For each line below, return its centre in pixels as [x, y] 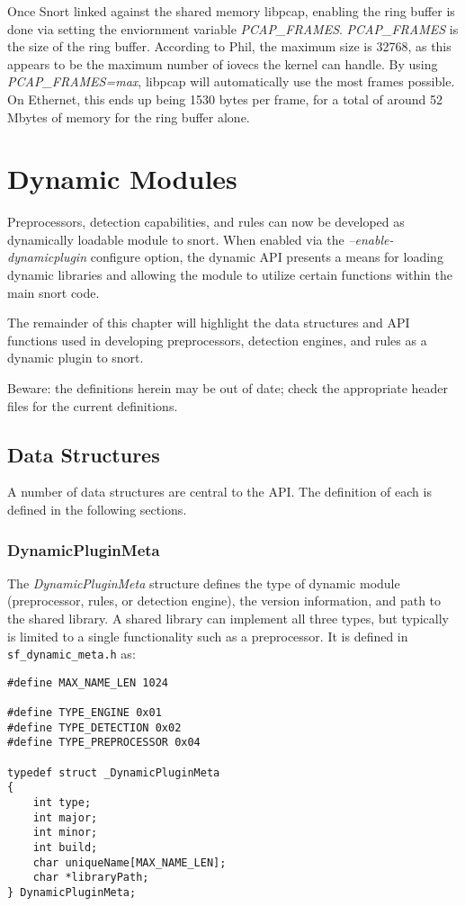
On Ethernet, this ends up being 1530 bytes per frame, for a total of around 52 [225, 99]
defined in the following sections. [97, 510]
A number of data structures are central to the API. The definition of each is [219, 492]
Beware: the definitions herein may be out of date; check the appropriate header [228, 388]
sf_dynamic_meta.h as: [72, 654]
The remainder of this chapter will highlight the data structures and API [209, 323]
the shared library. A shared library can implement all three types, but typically [228, 619]
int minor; [65, 833]
